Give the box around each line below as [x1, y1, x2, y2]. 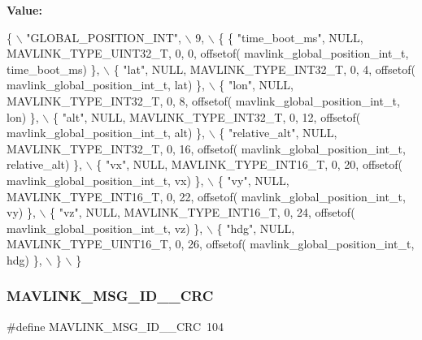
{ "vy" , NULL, [217, 171, 289, 188]
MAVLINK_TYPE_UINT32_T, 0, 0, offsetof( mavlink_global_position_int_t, [7, 45, 409, 62]
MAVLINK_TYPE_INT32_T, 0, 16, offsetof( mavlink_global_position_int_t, [7, 140, 406, 157]
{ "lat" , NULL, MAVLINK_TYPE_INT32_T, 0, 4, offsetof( [113, 60, 415, 77]
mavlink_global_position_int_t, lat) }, [7, 76, 205, 93]
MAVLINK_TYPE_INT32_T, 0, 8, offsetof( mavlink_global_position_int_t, [7, 92, 400, 109]
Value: [7, 2, 42, 18]
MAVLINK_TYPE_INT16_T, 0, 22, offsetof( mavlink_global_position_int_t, [7, 187, 406, 204]
